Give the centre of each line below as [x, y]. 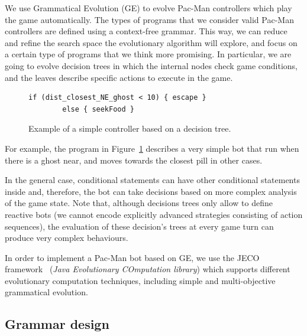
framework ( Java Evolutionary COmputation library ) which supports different [148, 269]
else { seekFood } [98, 109]
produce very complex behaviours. [67, 238]
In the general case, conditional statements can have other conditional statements [152, 180]
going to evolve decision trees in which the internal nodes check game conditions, [151, 65]
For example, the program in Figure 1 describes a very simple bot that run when [152, 148]
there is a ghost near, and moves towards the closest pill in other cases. [134, 160]
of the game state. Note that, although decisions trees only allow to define [139, 203]
